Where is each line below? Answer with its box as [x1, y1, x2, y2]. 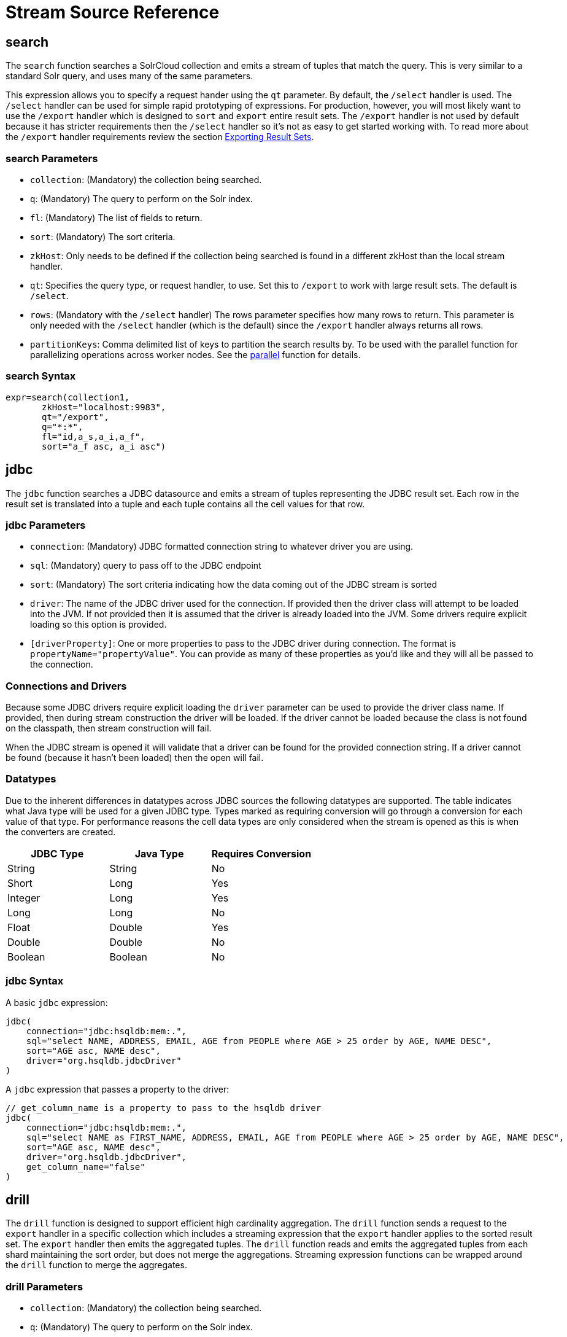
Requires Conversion [211, 847, 312, 860]
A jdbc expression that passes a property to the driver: [6, 1083, 229, 1094]
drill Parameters [6, 1280, 83, 1293]
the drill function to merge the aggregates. [6, 1260, 187, 1271]
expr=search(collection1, [6, 392, 130, 402]
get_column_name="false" [26, 1161, 145, 1172]
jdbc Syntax [6, 975, 64, 988]
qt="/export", [42, 411, 109, 422]
